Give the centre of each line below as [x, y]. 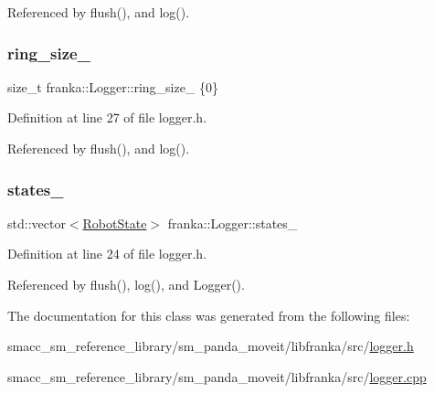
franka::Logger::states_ [233, 223]
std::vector [37, 223]
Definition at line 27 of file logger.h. [107, 117]
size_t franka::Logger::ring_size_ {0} [113, 86]
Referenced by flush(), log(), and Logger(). [126, 284]
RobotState [115, 223]
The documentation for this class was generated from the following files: [209, 315]
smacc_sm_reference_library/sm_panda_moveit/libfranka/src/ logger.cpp [217, 376]
